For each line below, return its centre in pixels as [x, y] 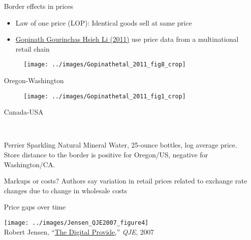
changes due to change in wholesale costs [65, 190]
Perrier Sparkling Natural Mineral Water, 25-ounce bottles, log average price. [121, 145]
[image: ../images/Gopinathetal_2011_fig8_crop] [105, 65]
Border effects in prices [39, 6]
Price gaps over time [35, 207]
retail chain [32, 48]
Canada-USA [24, 112]
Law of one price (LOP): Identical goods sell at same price [104, 22]
